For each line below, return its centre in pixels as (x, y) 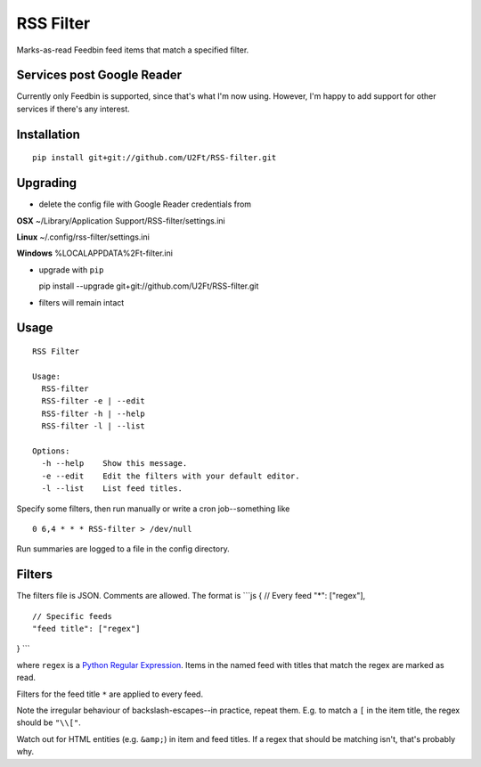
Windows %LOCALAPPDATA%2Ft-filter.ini (95, 253)
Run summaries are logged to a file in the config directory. (123, 549)
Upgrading (47, 183)
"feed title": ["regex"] (86, 629)
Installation (48, 134)
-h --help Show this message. (114, 464)
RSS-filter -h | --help (94, 413)
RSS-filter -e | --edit (94, 401)
